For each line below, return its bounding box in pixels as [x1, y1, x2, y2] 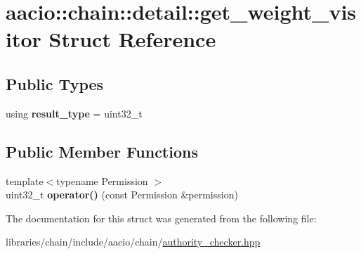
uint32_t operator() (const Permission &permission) [6, 187, 238, 202]
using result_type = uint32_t [6, 106, 143, 120]
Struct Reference [48, 25, 216, 53]
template [6, 173, 44, 188]
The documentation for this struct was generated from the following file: [6, 210, 317, 225]
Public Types [6, 72, 104, 94]
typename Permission [56, 173, 148, 188]
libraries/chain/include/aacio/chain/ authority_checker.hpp [6, 234, 261, 249]
